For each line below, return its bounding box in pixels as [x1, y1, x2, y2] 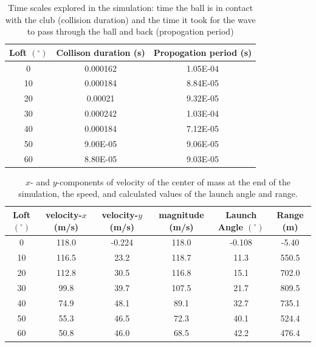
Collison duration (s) [56, 46, 145, 58]
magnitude [159, 208, 204, 221]
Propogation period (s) [153, 46, 252, 58]
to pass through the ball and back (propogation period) [27, 25, 234, 38]
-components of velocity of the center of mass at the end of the [57, 175, 290, 188]
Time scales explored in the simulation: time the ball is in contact [8, 1, 253, 13]
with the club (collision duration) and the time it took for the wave [5, 13, 256, 26]
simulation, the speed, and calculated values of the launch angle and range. [18, 187, 298, 200]
